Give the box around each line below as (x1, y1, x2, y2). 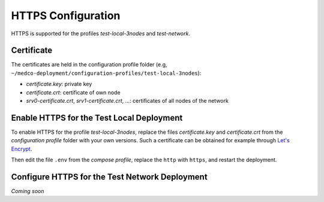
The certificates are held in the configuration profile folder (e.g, (11, 61, 167, 68)
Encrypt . (11, 145, 32, 152)
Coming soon (11, 188, 44, 194)
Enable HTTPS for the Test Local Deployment (11, 112, 183, 123)
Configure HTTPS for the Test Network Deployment (11, 172, 208, 182)
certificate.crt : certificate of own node (26, 88, 121, 96)
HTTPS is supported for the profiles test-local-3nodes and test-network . (11, 30, 191, 37)
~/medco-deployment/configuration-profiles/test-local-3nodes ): (11, 69, 202, 76)
